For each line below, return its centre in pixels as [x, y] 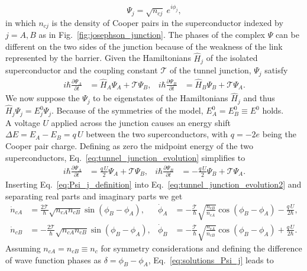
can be [287, 35]
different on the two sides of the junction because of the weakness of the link [144, 46]
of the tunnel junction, [210, 70]
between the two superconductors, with [157, 134]
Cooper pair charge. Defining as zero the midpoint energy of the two [129, 145]
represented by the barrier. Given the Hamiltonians [98, 58]
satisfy [276, 70]
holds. [273, 110]
